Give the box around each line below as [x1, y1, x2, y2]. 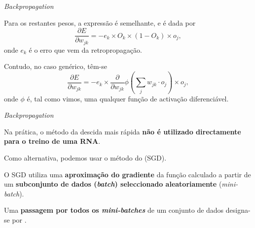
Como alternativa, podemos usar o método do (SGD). [4, 152, 167, 163]
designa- [225, 205, 251, 215]
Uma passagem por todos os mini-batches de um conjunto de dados [4, 205, 224, 215]
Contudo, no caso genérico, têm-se [4, 61, 107, 71]
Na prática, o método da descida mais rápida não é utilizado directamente [4, 126, 241, 136]
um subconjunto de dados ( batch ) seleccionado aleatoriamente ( [4, 179, 222, 189]
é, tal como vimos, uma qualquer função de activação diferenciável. [27, 93, 229, 103]
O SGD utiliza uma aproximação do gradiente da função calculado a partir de [4, 169, 251, 179]
